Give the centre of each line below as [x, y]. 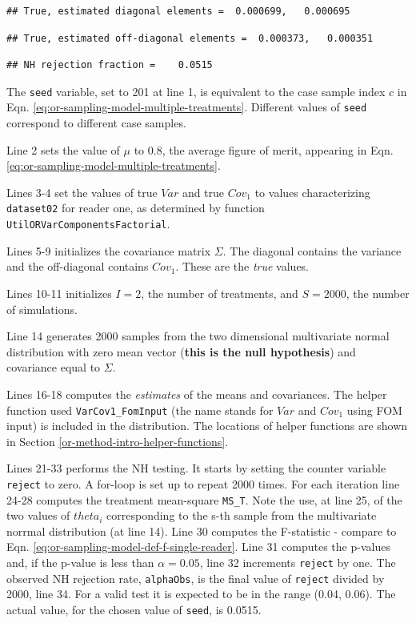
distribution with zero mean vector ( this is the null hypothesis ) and [181, 351]
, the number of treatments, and [220, 293]
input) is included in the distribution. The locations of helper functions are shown [207, 426]
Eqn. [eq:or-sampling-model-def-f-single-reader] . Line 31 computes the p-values [198, 547]
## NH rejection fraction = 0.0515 [110, 65]
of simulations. [42, 309]
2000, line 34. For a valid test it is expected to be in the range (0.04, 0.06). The [201, 594]
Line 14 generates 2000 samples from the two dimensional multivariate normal [198, 336]
